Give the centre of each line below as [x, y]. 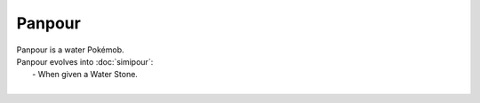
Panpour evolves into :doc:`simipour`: [85, 61]
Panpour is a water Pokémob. [70, 50]
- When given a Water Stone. [85, 75]
